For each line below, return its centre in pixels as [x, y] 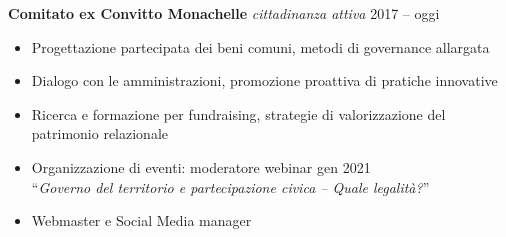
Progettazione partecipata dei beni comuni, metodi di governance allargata [260, 46]
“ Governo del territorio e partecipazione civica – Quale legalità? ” [230, 186]
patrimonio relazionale [100, 133]
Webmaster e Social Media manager [141, 220]
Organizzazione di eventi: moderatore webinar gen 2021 [201, 166]
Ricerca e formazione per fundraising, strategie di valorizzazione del [238, 113]
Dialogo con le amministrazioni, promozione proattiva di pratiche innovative [264, 80]
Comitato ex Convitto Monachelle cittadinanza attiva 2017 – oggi [224, 13]
